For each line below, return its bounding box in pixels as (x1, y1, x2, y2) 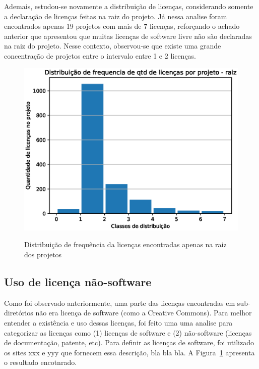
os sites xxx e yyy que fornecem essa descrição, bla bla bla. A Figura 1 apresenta (4, 347, 255, 357)
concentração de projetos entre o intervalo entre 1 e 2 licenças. (4, 50, 197, 61)
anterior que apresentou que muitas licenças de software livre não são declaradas (4, 30, 252, 41)
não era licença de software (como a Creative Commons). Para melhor (35, 307, 252, 318)
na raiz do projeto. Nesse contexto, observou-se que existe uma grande (4, 40, 221, 51)
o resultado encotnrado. (4, 357, 77, 367)
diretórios (4, 307, 33, 318)
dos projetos (24, 249, 62, 260)
